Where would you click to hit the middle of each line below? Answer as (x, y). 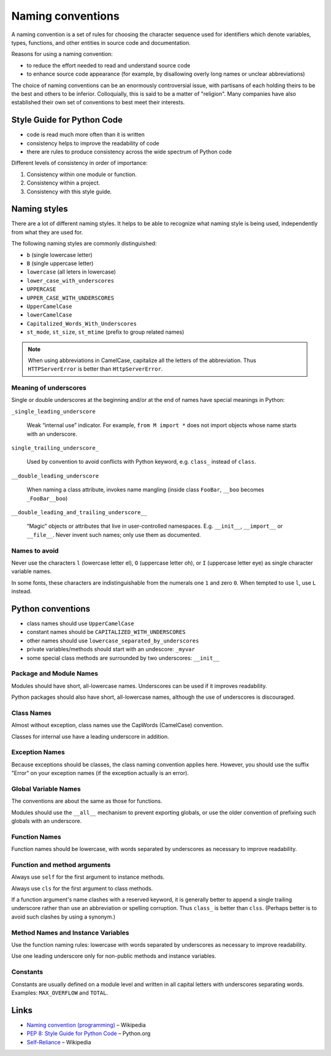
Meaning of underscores (49, 388)
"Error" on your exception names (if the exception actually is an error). (100, 773)
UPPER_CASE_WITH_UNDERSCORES (70, 298)
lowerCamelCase (50, 315)
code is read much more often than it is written (86, 134)
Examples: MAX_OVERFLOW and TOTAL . (60, 992)
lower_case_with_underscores (70, 280)
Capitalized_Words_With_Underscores (82, 323)
